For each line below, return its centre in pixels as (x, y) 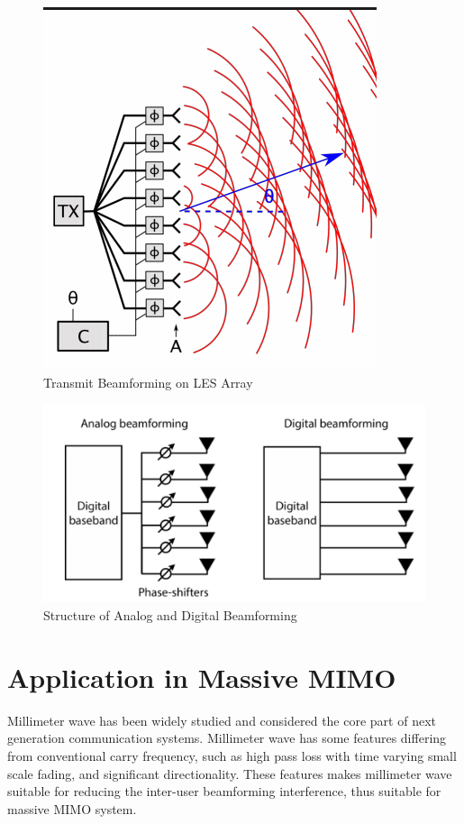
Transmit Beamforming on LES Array (148, 382)
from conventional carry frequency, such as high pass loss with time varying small (232, 755)
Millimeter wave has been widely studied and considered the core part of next (222, 720)
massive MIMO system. (72, 808)
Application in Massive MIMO (202, 677)
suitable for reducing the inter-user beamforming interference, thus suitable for (224, 791)
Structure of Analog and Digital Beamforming (170, 615)
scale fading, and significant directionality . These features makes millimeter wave (230, 773)
